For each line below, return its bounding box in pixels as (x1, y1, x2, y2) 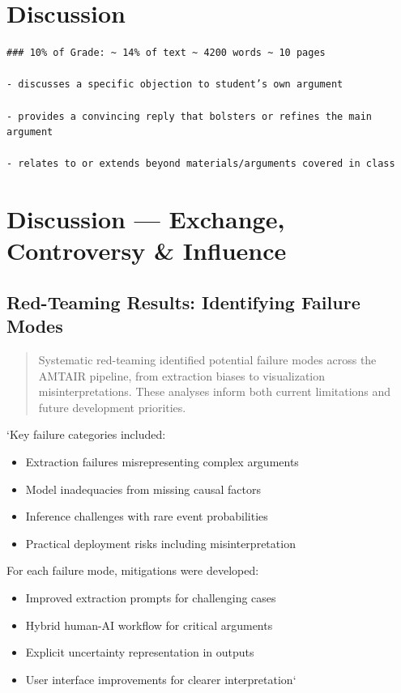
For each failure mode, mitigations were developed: (6, 562, 259, 579)
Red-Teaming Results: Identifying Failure (6, 289, 360, 314)
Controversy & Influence (6, 234, 287, 267)
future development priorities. (38, 398, 186, 415)
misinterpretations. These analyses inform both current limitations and (38, 383, 391, 400)
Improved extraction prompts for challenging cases (25, 589, 276, 606)
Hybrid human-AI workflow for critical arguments (25, 616, 273, 633)
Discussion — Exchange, (6, 202, 285, 236)
